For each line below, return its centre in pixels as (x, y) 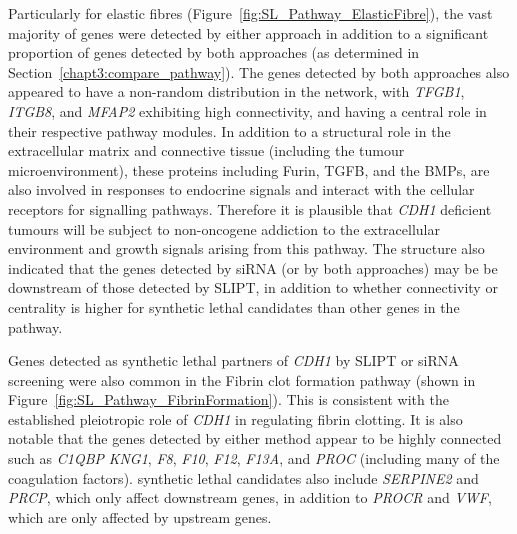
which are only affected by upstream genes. (140, 516)
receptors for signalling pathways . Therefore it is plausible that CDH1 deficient (250, 208)
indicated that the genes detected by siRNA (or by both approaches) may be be (253, 267)
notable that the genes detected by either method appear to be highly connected (255, 438)
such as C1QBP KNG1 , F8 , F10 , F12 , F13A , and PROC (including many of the (254, 458)
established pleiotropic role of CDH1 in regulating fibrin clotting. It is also (235, 418)
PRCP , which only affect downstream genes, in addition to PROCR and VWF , (250, 497)
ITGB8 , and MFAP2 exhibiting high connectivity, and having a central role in (247, 110)
